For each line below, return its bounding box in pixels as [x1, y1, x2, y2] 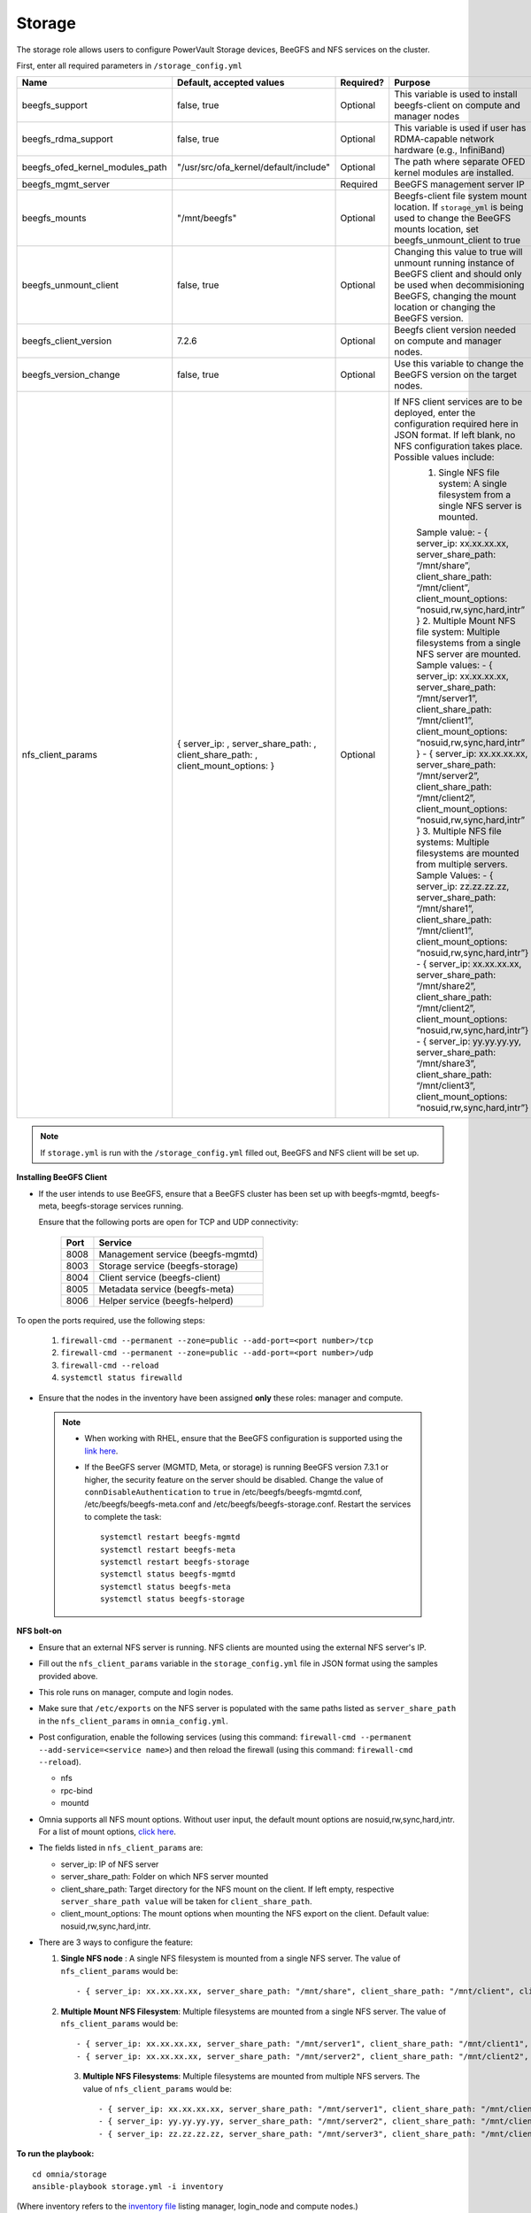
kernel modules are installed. [394, 166, 514, 179]
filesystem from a [438, 489, 512, 501]
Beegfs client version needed [394, 324, 517, 336]
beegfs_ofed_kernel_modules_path [21, 161, 167, 173]
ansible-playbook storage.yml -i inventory [32, 2181, 224, 2191]
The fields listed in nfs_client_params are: [38, 1842, 204, 1854]
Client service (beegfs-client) [98, 1271, 221, 1284]
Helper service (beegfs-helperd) [98, 1294, 234, 1307]
